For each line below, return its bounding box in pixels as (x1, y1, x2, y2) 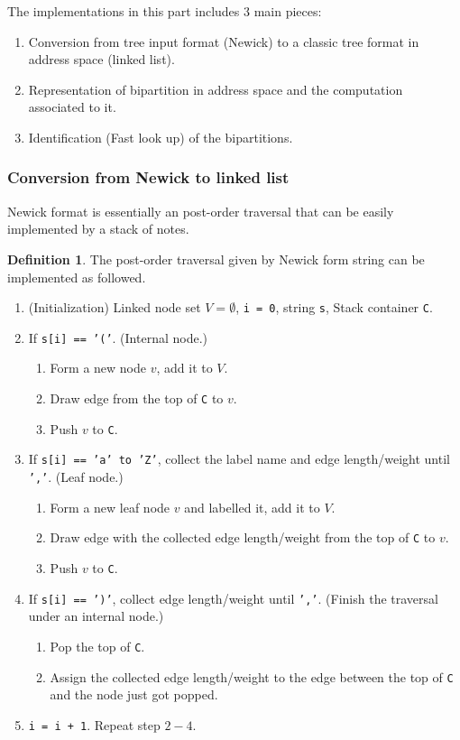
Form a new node (50, 358, 146, 377)
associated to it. (28, 97, 116, 116)
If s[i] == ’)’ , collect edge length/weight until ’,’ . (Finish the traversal (28, 588, 438, 607)
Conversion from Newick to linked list (7, 166, 290, 189)
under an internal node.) (28, 606, 164, 625)
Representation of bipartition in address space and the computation (28, 79, 403, 98)
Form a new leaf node (50, 497, 170, 516)
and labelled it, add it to (184, 497, 320, 516)
